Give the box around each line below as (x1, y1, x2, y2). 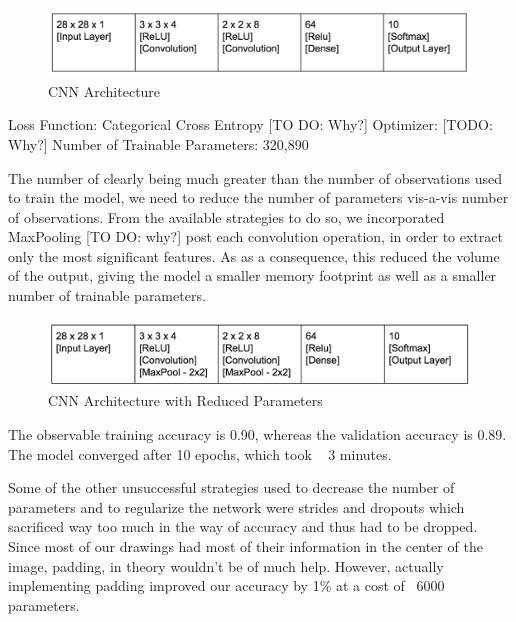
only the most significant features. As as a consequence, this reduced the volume (8, 245, 500, 266)
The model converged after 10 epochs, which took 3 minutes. (8, 443, 392, 464)
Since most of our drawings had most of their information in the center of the (8, 535, 483, 556)
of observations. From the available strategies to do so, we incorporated (8, 206, 445, 227)
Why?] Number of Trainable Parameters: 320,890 (8, 133, 309, 154)
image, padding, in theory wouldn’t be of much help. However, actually (8, 555, 444, 576)
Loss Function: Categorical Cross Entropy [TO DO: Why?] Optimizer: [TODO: (8, 114, 493, 135)
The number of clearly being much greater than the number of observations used (8, 167, 502, 188)
